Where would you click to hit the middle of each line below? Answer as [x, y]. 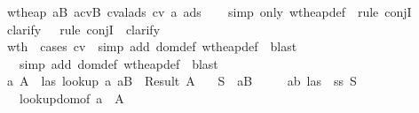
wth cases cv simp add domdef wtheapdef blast [152, 46]
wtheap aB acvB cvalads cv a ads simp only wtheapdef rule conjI [209, 11]
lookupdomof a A [71, 98]
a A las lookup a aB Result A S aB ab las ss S [182, 81]
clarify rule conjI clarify [83, 29]
